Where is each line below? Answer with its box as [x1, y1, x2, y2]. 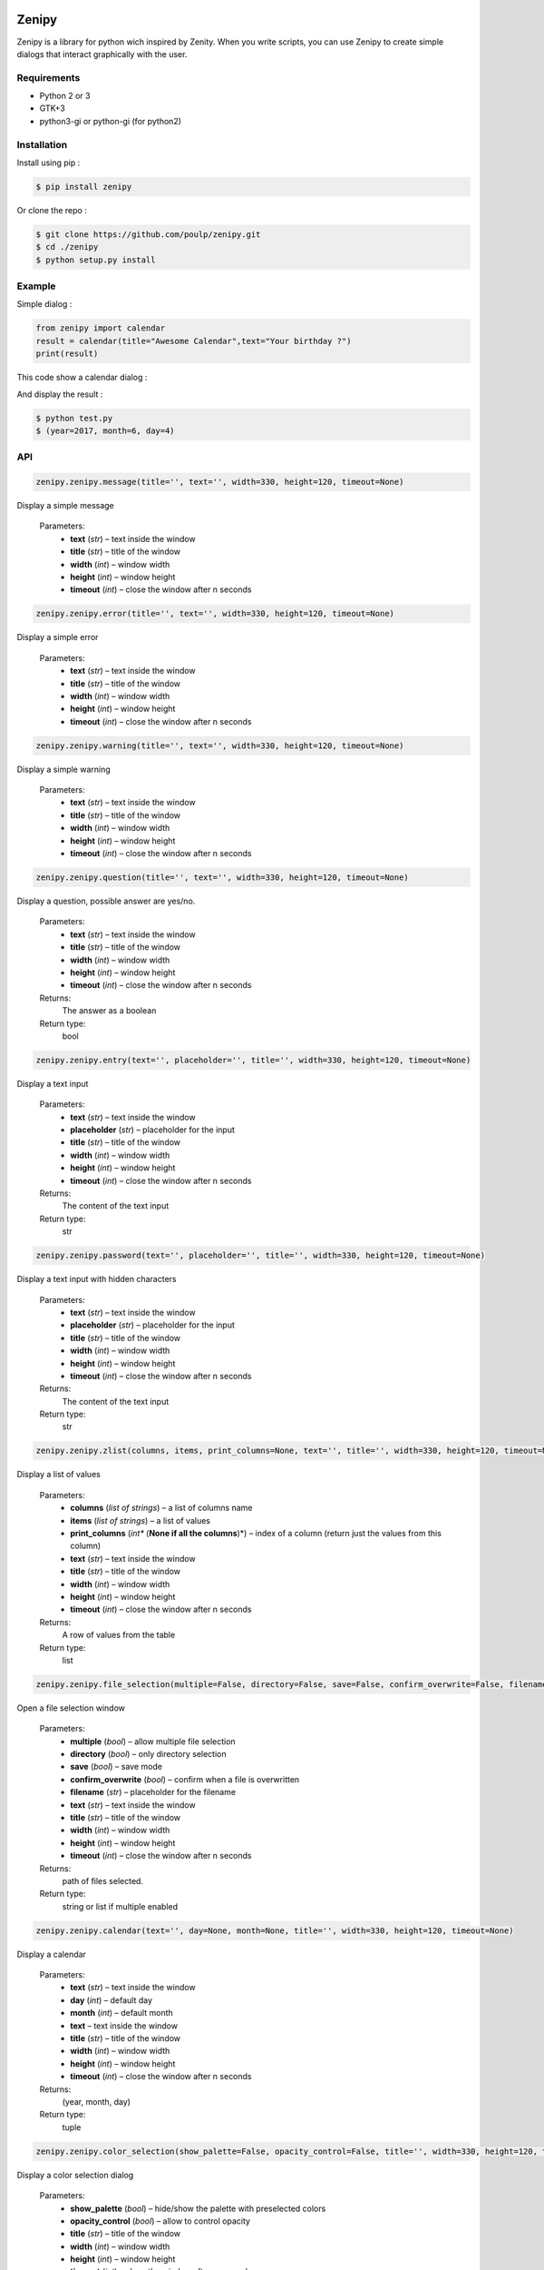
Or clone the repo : [16, 204, 88, 215]
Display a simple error [16, 632, 99, 643]
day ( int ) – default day [70, 1994, 153, 2006]
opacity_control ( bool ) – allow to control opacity [70, 2216, 251, 2226]
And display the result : [16, 389, 103, 400]
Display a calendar [16, 1949, 86, 1959]
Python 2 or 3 [39, 91, 91, 102]
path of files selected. [62, 1875, 144, 1886]
